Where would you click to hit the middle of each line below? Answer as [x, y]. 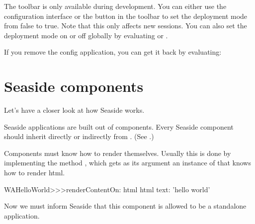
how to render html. [35, 173]
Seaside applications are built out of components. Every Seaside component [119, 126]
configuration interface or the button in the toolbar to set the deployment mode [126, 16]
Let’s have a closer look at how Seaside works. [74, 110]
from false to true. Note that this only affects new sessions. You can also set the [126, 26]
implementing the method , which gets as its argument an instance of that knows [127, 163]
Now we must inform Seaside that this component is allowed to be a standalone [125, 206]
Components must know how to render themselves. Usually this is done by [118, 153]
